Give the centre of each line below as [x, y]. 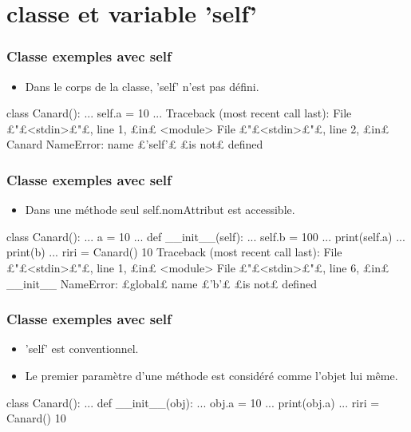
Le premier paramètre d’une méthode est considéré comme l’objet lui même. [211, 375]
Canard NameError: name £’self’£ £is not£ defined [135, 144]
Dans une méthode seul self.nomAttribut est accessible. [160, 210]
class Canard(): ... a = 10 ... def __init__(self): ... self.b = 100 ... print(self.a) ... [206, 236]
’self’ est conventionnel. [82, 349]
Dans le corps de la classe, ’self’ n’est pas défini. [142, 86]
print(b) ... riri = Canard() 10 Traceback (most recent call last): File [174, 252]
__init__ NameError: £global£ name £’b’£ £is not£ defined [162, 283]
